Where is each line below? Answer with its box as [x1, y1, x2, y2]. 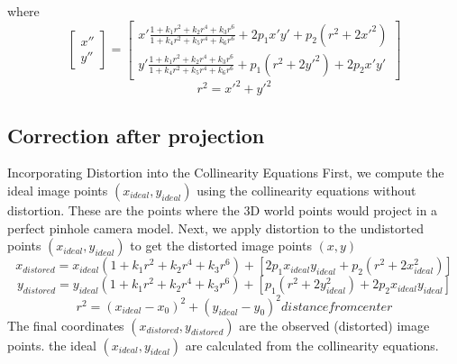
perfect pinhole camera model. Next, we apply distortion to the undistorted [7, 218, 424, 237]
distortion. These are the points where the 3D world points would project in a [7, 200, 438, 219]
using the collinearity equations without [197, 180, 416, 199]
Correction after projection [7, 121, 265, 149]
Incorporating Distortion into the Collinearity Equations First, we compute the [7, 163, 444, 182]
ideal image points [7, 180, 108, 199]
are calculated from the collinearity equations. [185, 335, 439, 354]
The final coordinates [7, 315, 124, 334]
